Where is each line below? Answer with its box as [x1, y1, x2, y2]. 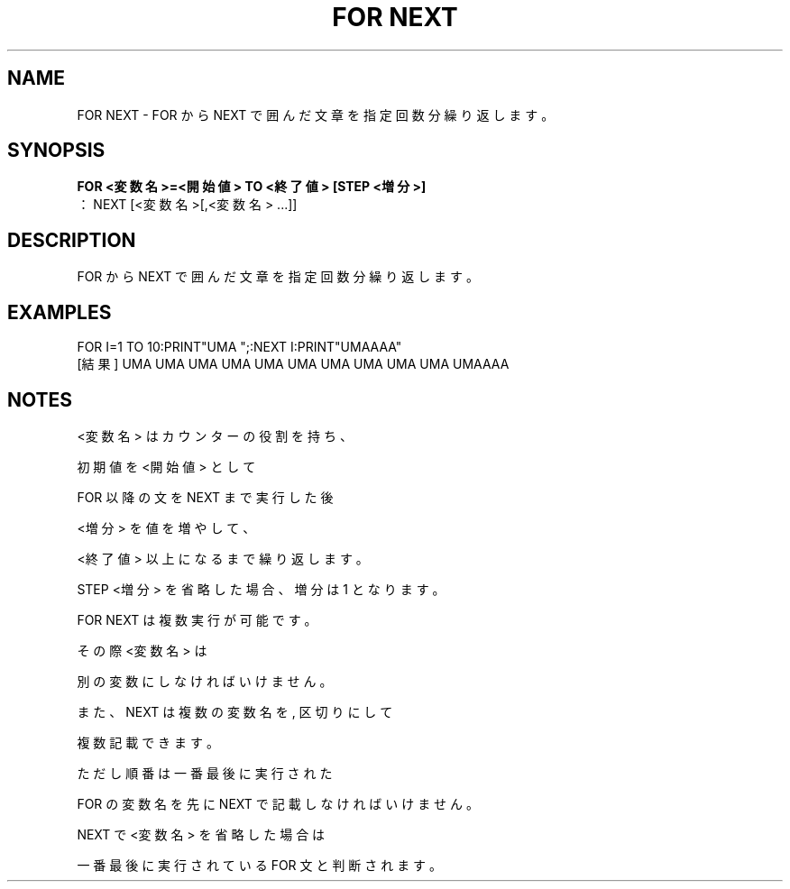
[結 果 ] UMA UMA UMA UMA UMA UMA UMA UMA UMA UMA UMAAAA [77, 356, 510, 372]
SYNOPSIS [7, 139, 106, 162]
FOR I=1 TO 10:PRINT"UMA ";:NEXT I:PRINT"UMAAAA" [77, 339, 402, 355]
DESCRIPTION [7, 228, 136, 252]
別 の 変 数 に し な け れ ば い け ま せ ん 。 [77, 673, 333, 689]
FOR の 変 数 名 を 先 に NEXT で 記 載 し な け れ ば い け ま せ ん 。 [77, 795, 479, 811]
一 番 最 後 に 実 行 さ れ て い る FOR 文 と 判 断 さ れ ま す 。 [77, 857, 443, 873]
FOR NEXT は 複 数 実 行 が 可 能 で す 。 [77, 611, 317, 628]
